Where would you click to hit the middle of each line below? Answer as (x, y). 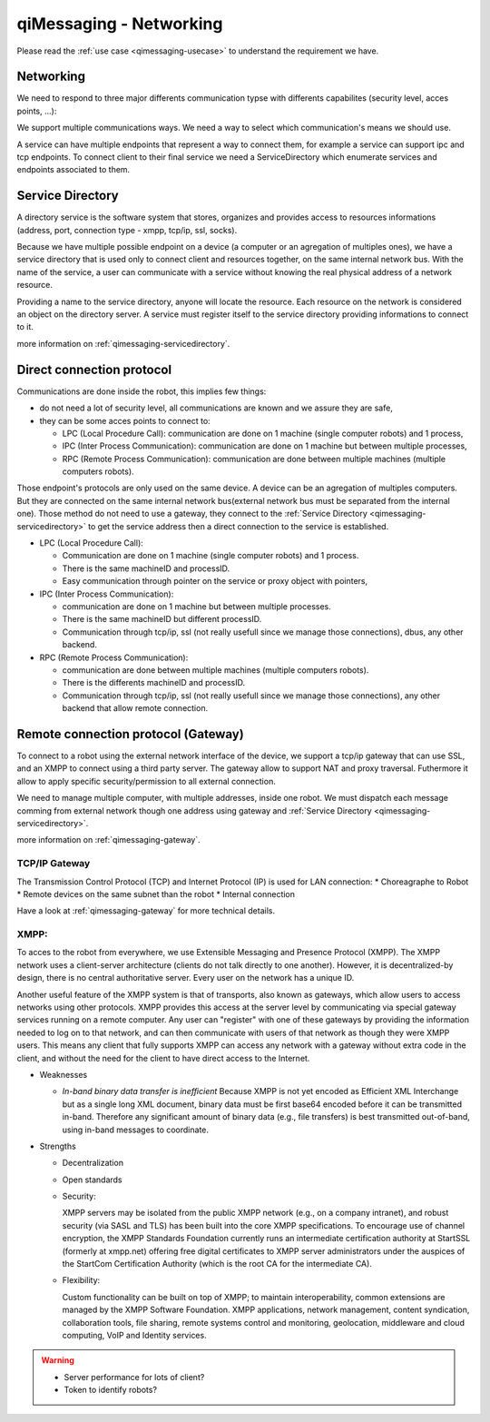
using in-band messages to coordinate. (135, 1130)
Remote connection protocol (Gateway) (130, 734)
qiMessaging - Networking (120, 24)
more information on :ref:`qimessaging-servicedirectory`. (123, 343)
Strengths (58, 1146)
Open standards (92, 1180)
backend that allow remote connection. (135, 708)
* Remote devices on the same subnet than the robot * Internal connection (156, 894)
